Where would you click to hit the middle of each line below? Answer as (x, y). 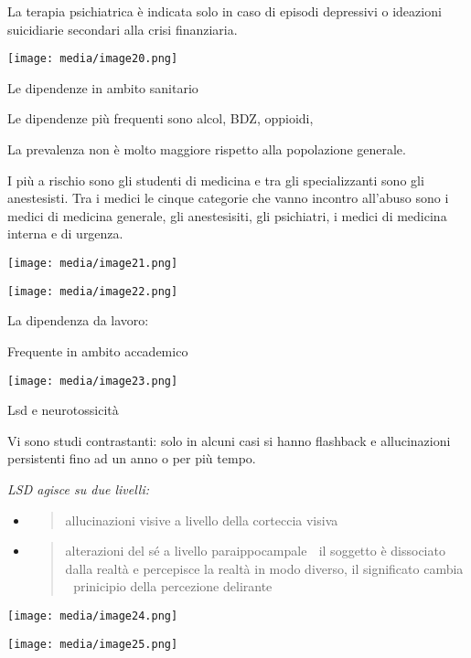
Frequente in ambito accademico (98, 350)
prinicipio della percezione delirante (173, 586)
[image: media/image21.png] (93, 263)
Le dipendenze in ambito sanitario (103, 87)
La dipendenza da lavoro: (78, 320)
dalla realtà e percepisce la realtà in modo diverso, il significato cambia (264, 568)
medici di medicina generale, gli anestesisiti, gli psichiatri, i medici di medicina (227, 215)
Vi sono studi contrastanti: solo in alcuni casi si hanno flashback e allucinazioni (229, 440)
